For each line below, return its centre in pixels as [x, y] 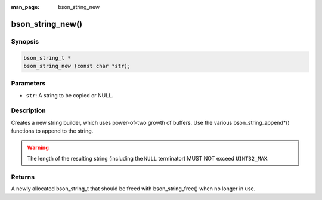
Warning [38, 147]
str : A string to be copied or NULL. [69, 95]
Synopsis [25, 41]
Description [28, 110]
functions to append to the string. [52, 131]
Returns [23, 177]
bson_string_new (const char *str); [77, 66]
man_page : [25, 7]
